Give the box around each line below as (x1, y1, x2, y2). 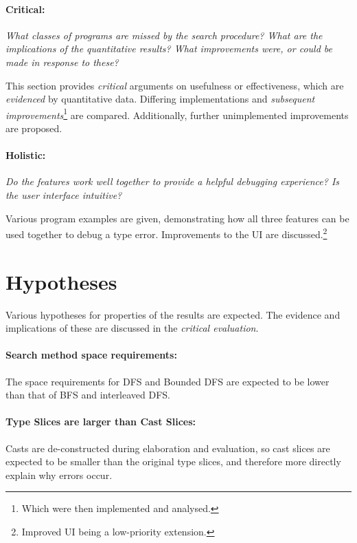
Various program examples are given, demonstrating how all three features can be (5, 211, 349, 225)
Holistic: (5, 148, 46, 162)
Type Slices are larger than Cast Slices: (5, 414, 196, 429)
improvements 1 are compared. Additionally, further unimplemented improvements (5, 105, 349, 122)
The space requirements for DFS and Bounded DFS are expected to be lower (5, 374, 330, 388)
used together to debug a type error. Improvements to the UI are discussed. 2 (5, 225, 327, 241)
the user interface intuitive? (5, 188, 122, 202)
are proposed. (5, 121, 62, 136)
